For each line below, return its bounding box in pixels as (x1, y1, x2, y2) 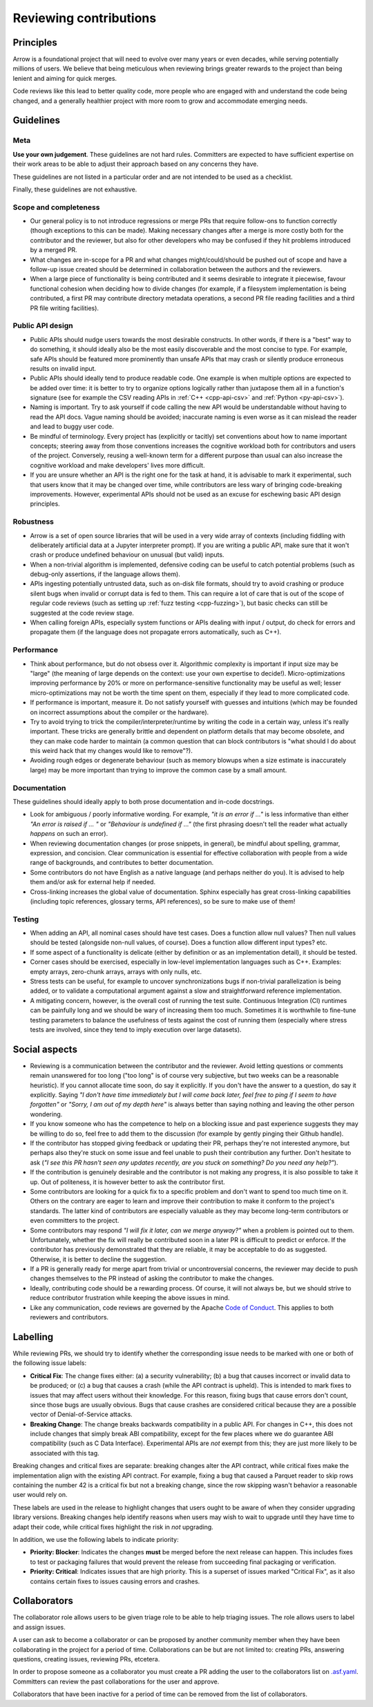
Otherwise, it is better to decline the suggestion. (30, 1255, 167, 1263)
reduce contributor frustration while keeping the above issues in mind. (30, 1294, 230, 1302)
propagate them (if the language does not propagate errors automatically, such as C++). (30, 628, 282, 636)
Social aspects (12, 1043, 77, 1055)
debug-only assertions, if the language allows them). (30, 570, 181, 578)
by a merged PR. (30, 246, 77, 254)
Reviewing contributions (12, 10, 157, 26)
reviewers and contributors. (30, 1313, 109, 1322)
